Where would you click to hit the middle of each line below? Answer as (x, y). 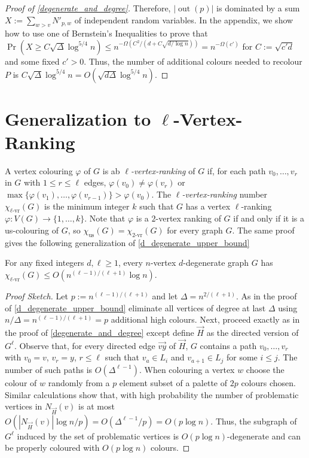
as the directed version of (253, 333)
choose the (265, 369)
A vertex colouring (39, 170)
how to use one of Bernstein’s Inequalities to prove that (106, 33)
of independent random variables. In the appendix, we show (184, 19)
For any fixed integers (45, 263)
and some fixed (32, 61)
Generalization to (78, 118)
